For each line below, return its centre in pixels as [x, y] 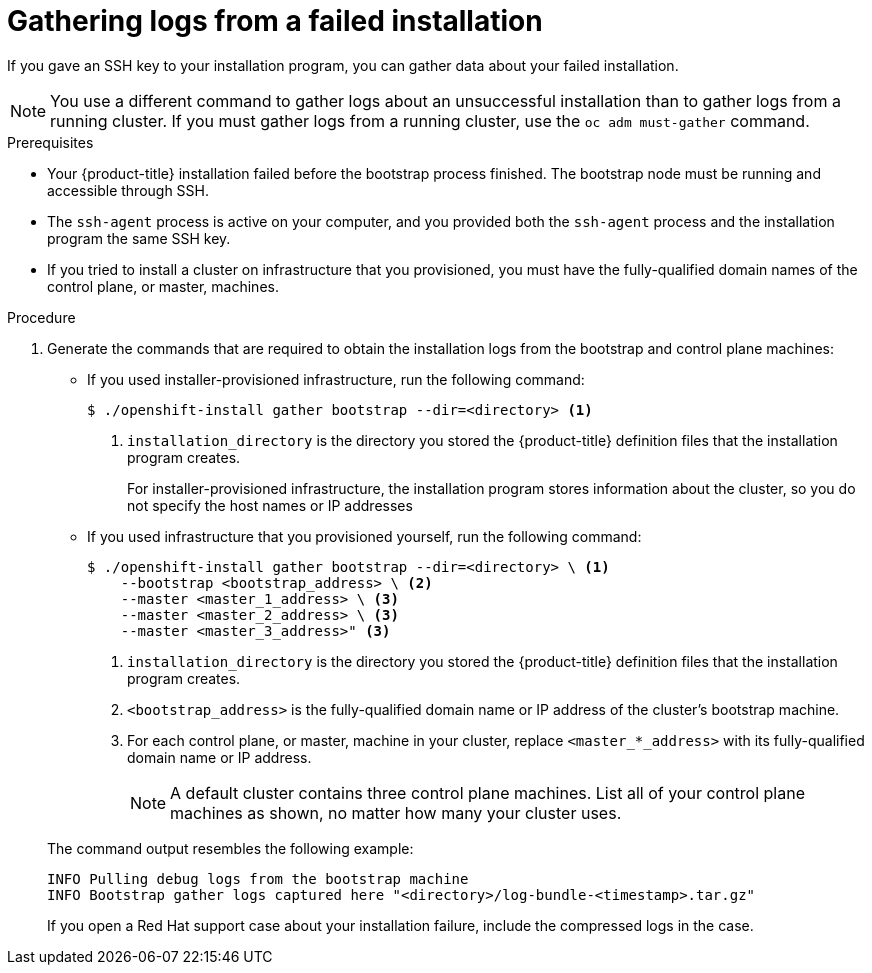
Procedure [41, 317]
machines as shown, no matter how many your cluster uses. [396, 812]
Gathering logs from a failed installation [275, 21]
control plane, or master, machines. [163, 286]
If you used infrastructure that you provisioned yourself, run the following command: [364, 536]
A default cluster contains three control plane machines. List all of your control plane [487, 792]
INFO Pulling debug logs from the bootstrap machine [258, 878]
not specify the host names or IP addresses [270, 505]
